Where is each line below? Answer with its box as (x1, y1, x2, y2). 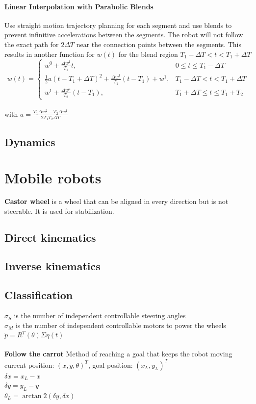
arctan (22, 392, 42, 400)
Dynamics (4, 134, 55, 149)
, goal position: (88, 359, 133, 370)
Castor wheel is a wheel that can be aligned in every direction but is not (4, 196, 229, 206)
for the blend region (118, 49, 178, 59)
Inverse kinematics (4, 258, 101, 274)
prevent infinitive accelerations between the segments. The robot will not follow (4, 29, 243, 40)
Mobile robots (4, 168, 102, 188)
